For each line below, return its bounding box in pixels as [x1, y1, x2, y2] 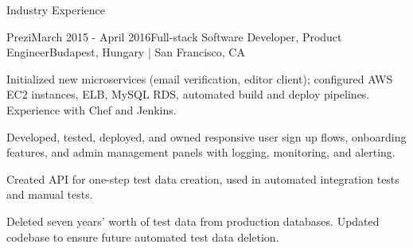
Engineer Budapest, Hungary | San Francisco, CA [6, 44, 245, 60]
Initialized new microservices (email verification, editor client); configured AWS [6, 70, 393, 87]
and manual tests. [6, 186, 93, 203]
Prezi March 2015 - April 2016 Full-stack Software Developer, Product [6, 28, 342, 45]
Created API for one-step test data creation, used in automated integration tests [6, 170, 399, 187]
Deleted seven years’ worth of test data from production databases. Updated [6, 212, 380, 229]
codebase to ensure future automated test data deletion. [6, 228, 279, 245]
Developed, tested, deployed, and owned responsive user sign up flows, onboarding [6, 128, 407, 145]
